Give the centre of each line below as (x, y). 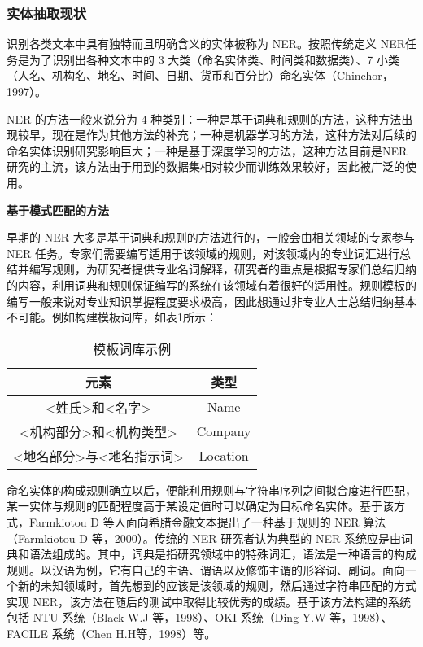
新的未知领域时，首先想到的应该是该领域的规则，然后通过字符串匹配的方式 (217, 586)
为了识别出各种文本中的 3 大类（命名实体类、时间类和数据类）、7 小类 (214, 59)
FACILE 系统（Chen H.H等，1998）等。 (111, 634)
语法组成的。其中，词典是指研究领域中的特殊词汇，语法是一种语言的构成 (222, 554)
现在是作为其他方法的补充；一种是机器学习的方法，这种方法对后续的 (234, 135)
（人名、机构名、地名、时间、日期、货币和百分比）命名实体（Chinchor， (200, 75)
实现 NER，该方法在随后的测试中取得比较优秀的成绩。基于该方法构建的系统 (209, 601)
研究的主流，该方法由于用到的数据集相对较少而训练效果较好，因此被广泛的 (206, 166)
